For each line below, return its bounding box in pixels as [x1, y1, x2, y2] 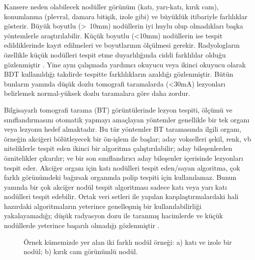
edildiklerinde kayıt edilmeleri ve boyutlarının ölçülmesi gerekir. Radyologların [4, 40, 240, 50]
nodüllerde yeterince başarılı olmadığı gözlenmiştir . [4, 220, 160, 231]
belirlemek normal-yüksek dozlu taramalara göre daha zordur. [4, 88, 190, 98]
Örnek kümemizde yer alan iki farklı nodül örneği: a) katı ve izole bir [24, 236, 232, 247]
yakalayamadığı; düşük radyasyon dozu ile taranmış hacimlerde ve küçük [4, 210, 223, 221]
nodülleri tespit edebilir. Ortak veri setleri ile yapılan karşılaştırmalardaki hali [4, 191, 239, 202]
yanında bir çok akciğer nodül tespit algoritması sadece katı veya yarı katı [4, 181, 227, 192]
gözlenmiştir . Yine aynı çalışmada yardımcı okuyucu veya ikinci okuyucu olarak [4, 59, 246, 69]
